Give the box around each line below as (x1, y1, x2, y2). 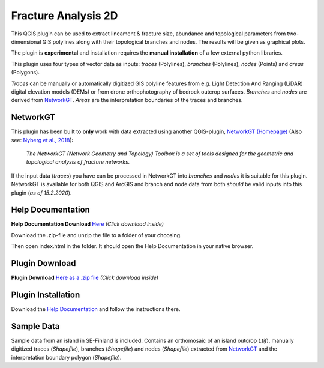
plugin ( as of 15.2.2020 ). (11, 189, 72, 196)
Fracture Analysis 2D (11, 9, 118, 22)
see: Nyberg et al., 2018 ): (11, 136, 74, 143)
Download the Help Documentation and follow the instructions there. (11, 306, 181, 313)
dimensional (11, 38, 41, 45)
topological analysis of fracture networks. (26, 158, 130, 166)
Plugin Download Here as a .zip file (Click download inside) (11, 274, 159, 282)
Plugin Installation (11, 289, 80, 300)
